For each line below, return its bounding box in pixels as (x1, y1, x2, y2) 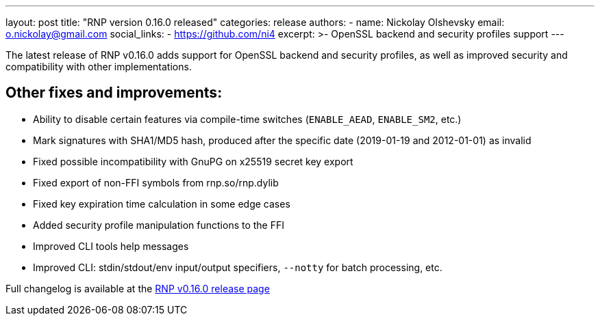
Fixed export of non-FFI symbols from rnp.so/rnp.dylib (33, 176, 279, 189)
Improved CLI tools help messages (33, 240, 189, 252)
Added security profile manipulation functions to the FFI (33, 219, 285, 231)
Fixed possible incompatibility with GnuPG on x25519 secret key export (33, 155, 353, 167)
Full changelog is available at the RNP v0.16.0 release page (5, 282, 270, 294)
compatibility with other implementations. (5, 61, 192, 72)
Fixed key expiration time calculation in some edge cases (33, 197, 290, 210)
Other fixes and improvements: (5, 84, 223, 102)
